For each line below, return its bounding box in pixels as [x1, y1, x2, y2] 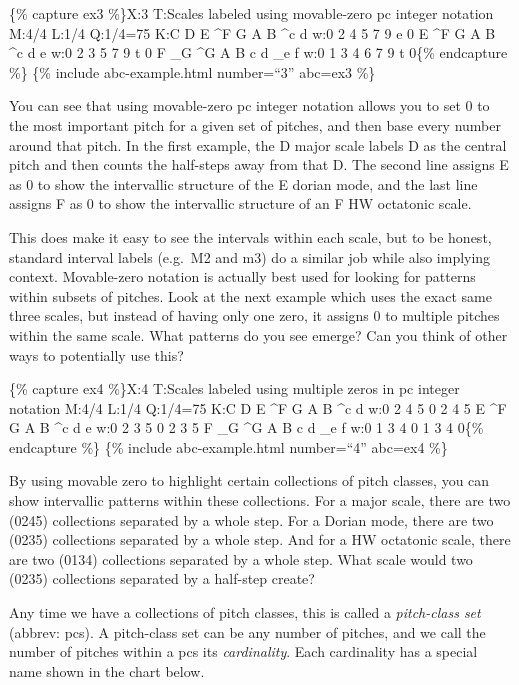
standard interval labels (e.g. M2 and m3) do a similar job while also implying [9, 246, 491, 267]
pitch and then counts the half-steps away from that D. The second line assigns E [9, 154, 509, 175]
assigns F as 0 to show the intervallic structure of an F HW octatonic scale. [9, 193, 472, 214]
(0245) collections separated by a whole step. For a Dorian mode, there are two [9, 509, 494, 530]
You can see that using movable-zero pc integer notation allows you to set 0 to [9, 95, 490, 116]
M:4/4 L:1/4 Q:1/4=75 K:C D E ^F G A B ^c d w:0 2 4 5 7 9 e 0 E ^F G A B [9, 22, 496, 43]
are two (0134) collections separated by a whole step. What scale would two [9, 548, 473, 569]
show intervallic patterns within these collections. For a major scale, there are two [9, 490, 511, 511]
